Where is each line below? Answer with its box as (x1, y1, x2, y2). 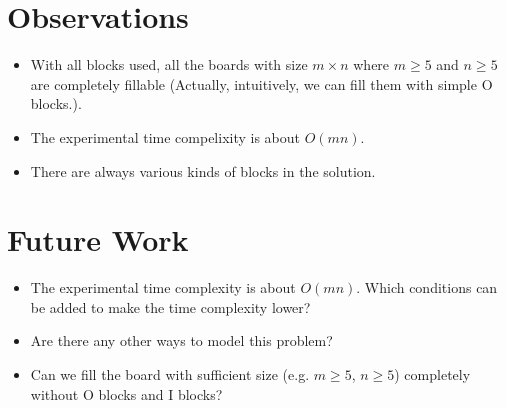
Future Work (7, 219, 189, 260)
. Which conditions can (356, 277, 498, 298)
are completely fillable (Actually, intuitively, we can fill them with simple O (30, 73, 493, 94)
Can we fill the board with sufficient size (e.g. (30, 364, 310, 384)
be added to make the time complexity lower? (30, 296, 311, 317)
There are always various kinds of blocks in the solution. (30, 160, 376, 181)
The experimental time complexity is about (30, 277, 296, 298)
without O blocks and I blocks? (30, 383, 223, 404)
